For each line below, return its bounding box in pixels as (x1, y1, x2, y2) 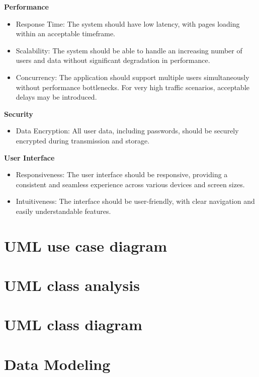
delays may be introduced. (16, 92, 97, 102)
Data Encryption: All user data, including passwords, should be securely (16, 125, 239, 136)
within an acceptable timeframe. (16, 28, 116, 39)
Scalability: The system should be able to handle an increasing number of (16, 45, 242, 55)
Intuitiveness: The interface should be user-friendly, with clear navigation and (16, 196, 255, 206)
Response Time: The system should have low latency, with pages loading (16, 18, 240, 29)
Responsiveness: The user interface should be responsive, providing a (16, 169, 228, 180)
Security (4, 108, 33, 119)
